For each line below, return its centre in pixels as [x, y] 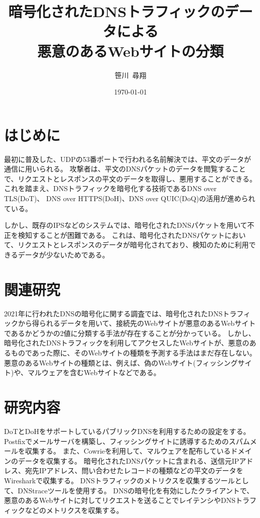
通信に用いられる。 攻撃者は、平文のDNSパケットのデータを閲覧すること [125, 169]
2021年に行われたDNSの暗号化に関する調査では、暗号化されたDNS [113, 313]
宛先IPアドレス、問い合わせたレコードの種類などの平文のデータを [134, 470]
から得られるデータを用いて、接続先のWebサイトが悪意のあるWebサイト [137, 323]
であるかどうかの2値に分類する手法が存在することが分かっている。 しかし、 [130, 333]
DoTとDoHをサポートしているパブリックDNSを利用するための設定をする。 [127, 431]
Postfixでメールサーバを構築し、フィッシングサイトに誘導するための [116, 441]
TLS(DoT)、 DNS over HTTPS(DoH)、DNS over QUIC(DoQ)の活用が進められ [130, 198]
